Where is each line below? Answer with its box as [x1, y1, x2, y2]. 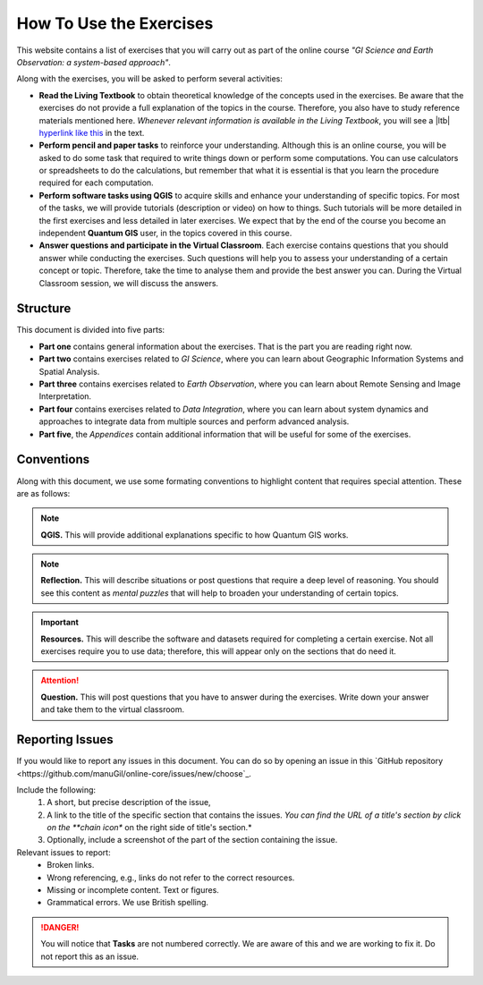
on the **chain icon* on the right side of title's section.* [47, 822, 252, 833]
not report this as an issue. [40, 951, 139, 962]
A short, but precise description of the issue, [47, 797, 211, 808]
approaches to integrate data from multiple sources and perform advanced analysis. [38, 416, 350, 427]
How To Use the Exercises [16, 13, 214, 33]
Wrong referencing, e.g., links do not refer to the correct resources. [47, 872, 295, 883]
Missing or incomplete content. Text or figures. [47, 885, 219, 896]
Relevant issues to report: [16, 846, 111, 858]
